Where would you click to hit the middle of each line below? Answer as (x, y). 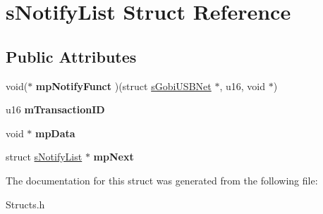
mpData (55, 133)
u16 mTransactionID (55, 109)
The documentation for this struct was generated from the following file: (162, 180)
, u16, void (242, 86)
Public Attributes (71, 56)
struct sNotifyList (44, 157)
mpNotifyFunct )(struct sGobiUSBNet (123, 86)
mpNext (114, 157)
